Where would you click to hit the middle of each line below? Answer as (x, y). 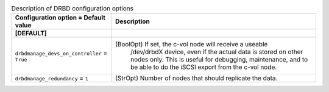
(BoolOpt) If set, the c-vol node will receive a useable (191, 44)
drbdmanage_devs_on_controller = (61, 53)
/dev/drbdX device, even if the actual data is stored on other (217, 52)
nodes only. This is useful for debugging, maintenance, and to (219, 60)
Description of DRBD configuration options (73, 9)
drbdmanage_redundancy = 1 (51, 78)
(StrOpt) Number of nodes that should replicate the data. (196, 78)
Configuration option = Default (60, 18)
